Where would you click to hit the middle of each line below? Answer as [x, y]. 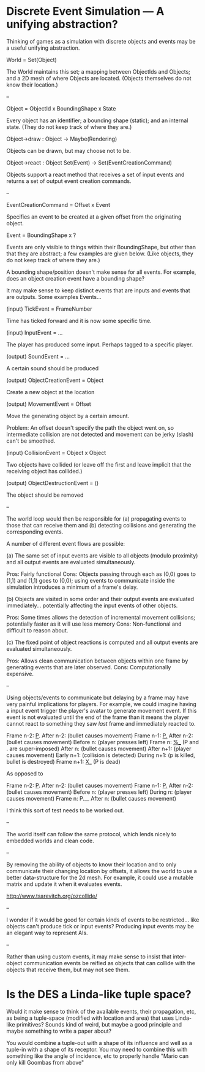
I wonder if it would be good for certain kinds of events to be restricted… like [103, 920]
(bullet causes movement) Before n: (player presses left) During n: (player [99, 792]
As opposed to [25, 773]
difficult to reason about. [37, 630]
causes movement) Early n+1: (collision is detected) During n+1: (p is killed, [101, 755]
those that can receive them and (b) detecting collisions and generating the [101, 525]
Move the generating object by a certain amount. [68, 416]
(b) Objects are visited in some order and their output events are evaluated [100, 599]
